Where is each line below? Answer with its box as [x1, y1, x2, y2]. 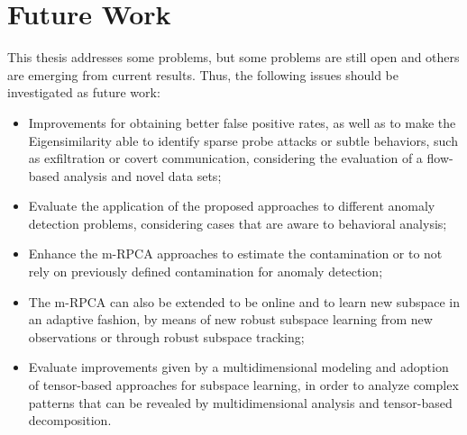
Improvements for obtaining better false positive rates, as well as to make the [28, 113, 456, 131]
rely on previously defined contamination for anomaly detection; [28, 262, 383, 281]
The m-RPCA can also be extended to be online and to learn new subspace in [28, 292, 460, 311]
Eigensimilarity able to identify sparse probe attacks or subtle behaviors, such [28, 131, 458, 150]
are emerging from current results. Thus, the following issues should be [7, 65, 398, 84]
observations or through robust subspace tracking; [28, 327, 305, 346]
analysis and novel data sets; [63, 166, 222, 185]
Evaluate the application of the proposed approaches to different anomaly [28, 196, 435, 215]
